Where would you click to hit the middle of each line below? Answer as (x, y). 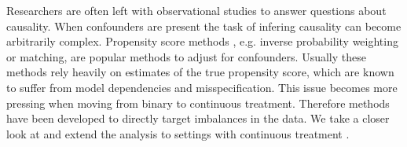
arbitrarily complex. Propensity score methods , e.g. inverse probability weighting (202, 41)
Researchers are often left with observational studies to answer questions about (196, 10)
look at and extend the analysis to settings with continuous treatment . (178, 133)
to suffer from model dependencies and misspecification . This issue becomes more (202, 87)
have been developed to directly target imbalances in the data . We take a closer (198, 118)
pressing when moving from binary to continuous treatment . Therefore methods (198, 103)
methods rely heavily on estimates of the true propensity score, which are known (200, 72)
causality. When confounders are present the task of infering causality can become (204, 26)
